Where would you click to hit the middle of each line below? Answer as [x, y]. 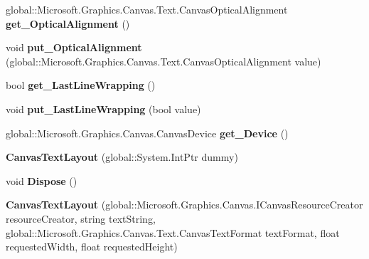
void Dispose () [42, 180]
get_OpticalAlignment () [68, 23]
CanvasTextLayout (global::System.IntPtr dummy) [122, 157]
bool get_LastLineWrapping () [81, 85]
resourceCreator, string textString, [81, 218]
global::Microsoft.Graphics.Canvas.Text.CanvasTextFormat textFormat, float [173, 232]
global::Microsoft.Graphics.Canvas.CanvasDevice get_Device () [147, 133]
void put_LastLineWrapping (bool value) [103, 109]
